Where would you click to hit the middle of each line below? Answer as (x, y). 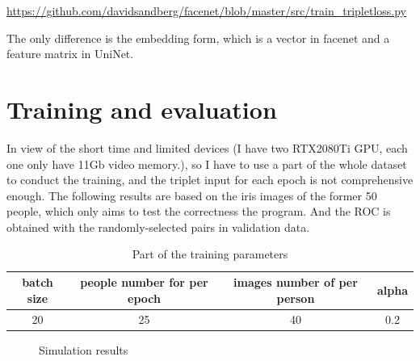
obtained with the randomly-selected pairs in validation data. (158, 227)
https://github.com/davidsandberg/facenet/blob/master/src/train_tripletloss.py (207, 10)
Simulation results (84, 349)
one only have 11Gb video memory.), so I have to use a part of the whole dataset (207, 164)
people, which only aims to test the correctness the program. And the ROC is (199, 211)
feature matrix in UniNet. (70, 54)
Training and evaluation (142, 109)
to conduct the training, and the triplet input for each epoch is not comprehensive (210, 180)
